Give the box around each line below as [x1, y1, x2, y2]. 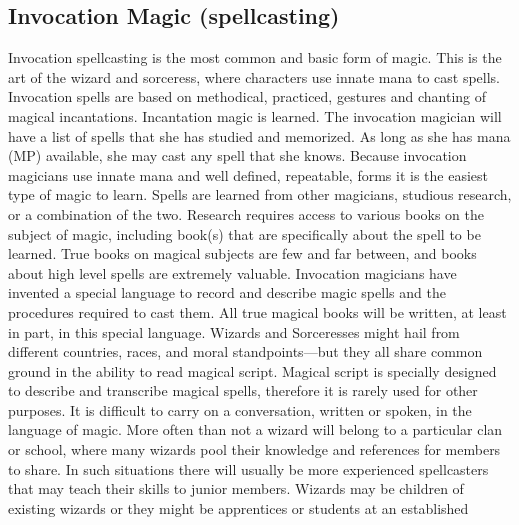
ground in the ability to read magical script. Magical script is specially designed [8, 360, 497, 381]
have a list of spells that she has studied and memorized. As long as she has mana [8, 125, 511, 146]
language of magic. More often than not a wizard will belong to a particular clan [8, 419, 503, 440]
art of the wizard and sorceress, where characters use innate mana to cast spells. [8, 66, 500, 87]
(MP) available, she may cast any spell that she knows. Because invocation [8, 145, 467, 166]
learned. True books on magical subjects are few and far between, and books [8, 243, 477, 264]
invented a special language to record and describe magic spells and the [8, 282, 446, 303]
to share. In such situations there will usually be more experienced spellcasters [8, 458, 489, 479]
